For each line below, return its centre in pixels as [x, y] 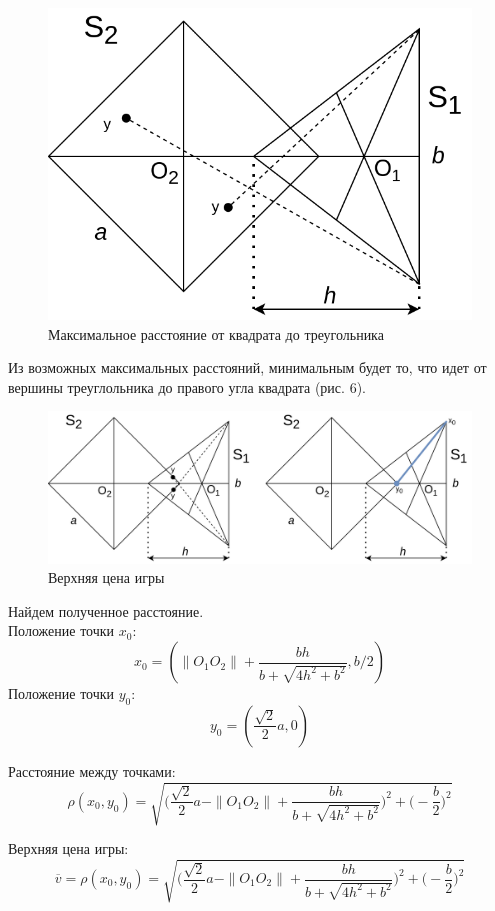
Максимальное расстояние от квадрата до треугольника [216, 333]
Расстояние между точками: [92, 770]
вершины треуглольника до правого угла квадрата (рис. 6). [187, 386]
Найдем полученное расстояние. [106, 610]
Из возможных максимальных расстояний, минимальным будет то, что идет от [247, 367]
